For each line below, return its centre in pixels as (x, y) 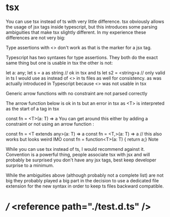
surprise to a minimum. (30, 165)
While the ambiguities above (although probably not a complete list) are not (85, 175)
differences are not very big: (36, 38)
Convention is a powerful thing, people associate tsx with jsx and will (78, 154)
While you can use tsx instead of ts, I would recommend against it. (75, 149)
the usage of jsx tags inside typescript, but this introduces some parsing (81, 26)
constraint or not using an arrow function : (50, 124)
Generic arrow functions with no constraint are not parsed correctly (77, 93)
